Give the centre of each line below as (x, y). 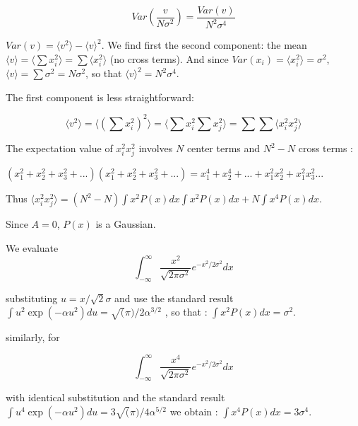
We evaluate (32, 247)
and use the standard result (174, 298)
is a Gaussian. (126, 224)
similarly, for (33, 337)
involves (156, 148)
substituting (32, 298)
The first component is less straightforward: (100, 97)
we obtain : (194, 411)
